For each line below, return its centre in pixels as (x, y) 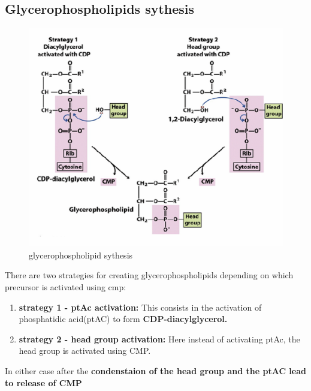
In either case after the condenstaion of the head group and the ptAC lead (155, 370)
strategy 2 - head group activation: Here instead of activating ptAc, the (159, 339)
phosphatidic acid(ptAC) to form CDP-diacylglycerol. (123, 319)
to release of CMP (43, 382)
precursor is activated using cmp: (66, 286)
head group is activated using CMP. (85, 351)
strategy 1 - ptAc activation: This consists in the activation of (140, 307)
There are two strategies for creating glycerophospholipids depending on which (149, 275)
